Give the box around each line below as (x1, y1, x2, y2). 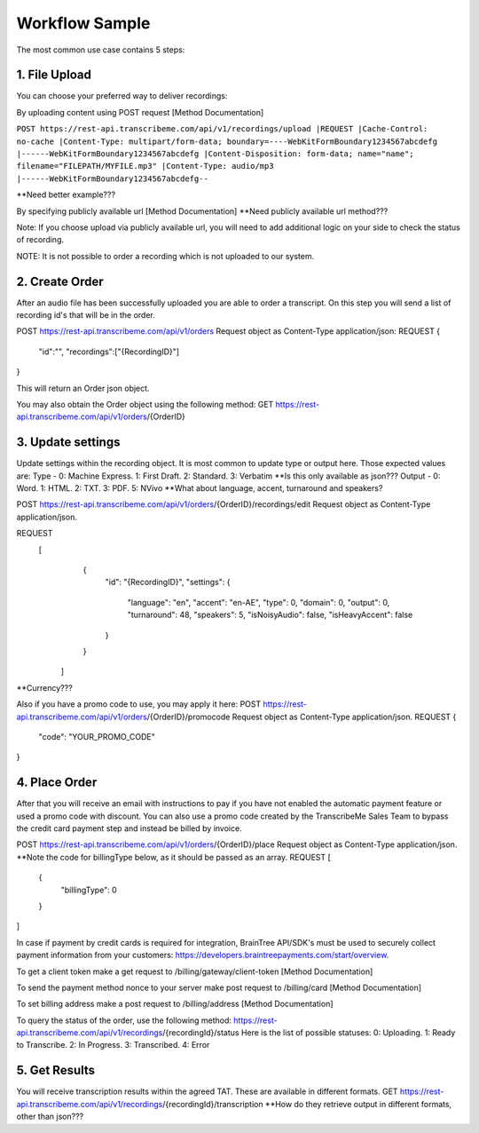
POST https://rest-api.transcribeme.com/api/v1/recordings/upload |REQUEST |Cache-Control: (16, 124, 428, 134)
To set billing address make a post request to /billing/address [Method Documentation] (16, 999, 334, 1010)
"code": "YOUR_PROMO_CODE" (38, 731, 155, 741)
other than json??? (16, 1111, 84, 1122)
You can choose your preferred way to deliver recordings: (16, 91, 228, 101)
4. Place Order (16, 775, 98, 790)
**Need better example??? (16, 189, 115, 200)
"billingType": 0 (60, 884, 117, 895)
